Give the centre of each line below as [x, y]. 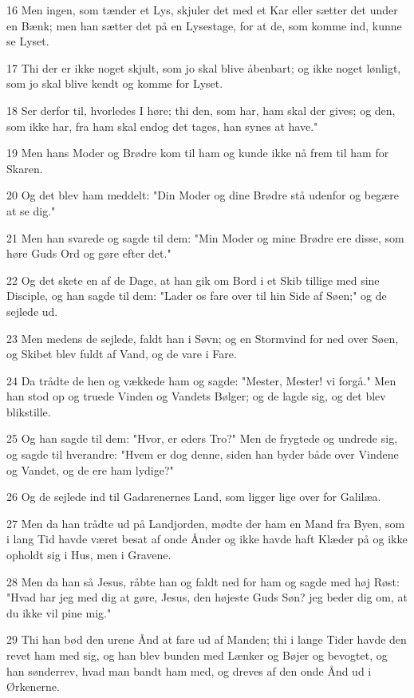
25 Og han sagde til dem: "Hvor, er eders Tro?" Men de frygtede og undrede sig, [202, 438]
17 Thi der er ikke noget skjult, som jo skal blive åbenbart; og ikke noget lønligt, [204, 67]
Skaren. [25, 168]
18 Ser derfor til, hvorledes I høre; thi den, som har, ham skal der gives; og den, [201, 110]
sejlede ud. [32, 311]
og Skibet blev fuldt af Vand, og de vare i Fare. [122, 354]
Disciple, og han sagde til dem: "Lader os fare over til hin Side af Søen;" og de [197, 296]
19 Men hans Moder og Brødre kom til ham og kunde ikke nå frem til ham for [198, 153]
